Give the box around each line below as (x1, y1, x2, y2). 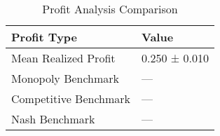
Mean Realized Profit (11, 50, 116, 66)
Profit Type (11, 29, 78, 45)
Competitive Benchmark (11, 90, 131, 107)
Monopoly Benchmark (11, 70, 120, 86)
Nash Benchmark (11, 111, 95, 127)
